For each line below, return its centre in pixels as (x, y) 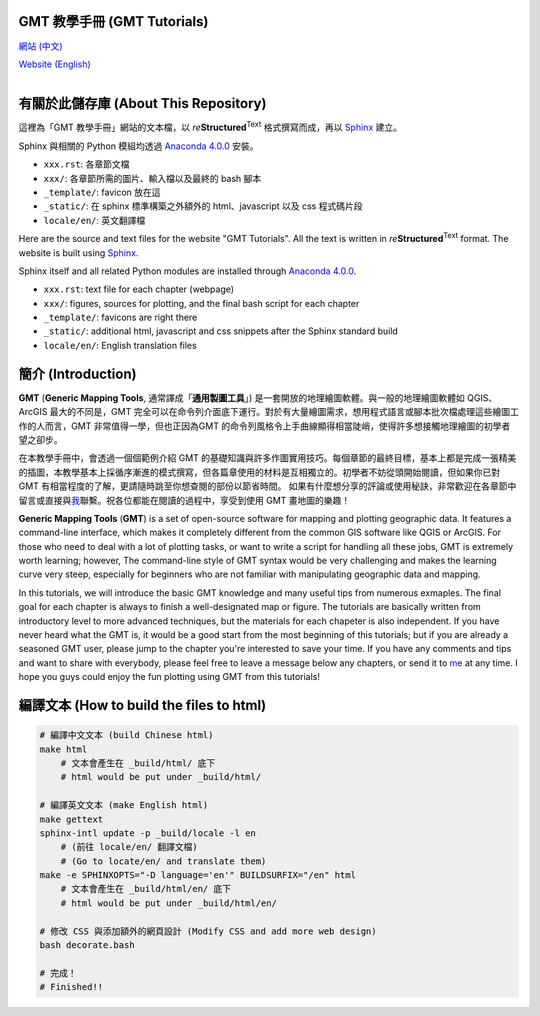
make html (63, 749)
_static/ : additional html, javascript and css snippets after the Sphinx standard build (221, 331)
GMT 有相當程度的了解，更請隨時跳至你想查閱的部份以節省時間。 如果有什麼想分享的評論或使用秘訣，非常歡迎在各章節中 (267, 486)
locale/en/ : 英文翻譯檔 (94, 220)
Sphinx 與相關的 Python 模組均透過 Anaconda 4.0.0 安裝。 (138, 146)
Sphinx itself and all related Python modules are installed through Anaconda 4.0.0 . (187, 271)
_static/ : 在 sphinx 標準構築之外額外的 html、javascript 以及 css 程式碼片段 (203, 206)
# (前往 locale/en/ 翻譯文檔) (129, 847)
